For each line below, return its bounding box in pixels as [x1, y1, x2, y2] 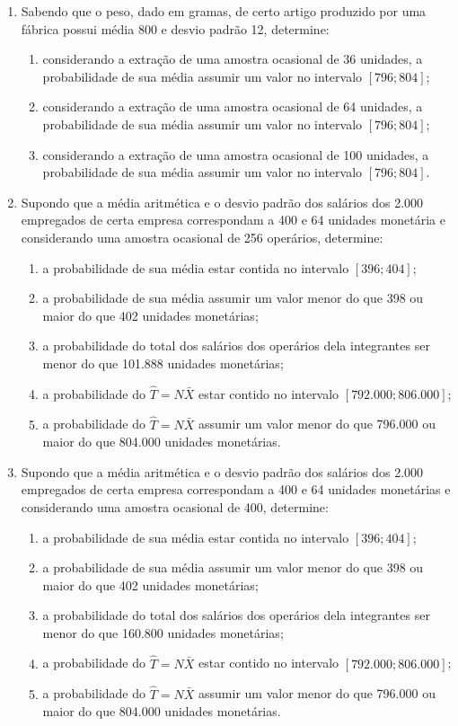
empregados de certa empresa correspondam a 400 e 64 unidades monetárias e [21, 480, 451, 499]
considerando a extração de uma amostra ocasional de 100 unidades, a [42, 145, 429, 164]
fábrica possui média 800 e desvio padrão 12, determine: [21, 19, 330, 38]
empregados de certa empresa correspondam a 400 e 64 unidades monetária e [21, 210, 446, 229]
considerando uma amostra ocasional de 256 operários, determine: [21, 227, 383, 246]
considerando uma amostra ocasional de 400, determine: [21, 497, 329, 516]
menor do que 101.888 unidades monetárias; [42, 353, 284, 372]
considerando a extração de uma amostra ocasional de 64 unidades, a [42, 97, 423, 116]
